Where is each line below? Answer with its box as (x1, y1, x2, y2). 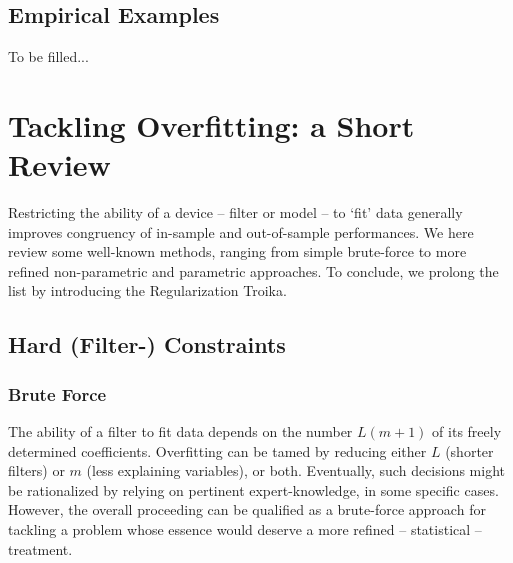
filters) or (8, 460, 65, 481)
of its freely (432, 421, 502, 442)
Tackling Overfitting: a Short (8, 104, 415, 145)
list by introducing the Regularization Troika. (8, 280, 287, 301)
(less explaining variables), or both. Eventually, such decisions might (86, 460, 505, 481)
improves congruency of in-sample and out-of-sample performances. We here (8, 221, 474, 242)
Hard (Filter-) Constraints (8, 329, 286, 360)
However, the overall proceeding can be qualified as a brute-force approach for (8, 499, 486, 520)
